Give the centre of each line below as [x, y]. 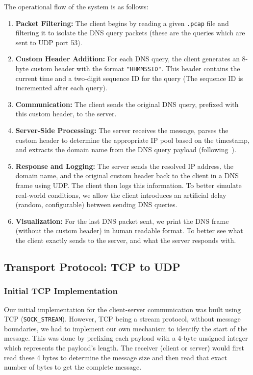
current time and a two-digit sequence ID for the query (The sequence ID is [129, 78]
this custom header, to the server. [66, 114]
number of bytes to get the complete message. [73, 367]
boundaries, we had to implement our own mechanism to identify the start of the [126, 328]
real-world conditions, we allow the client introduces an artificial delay [121, 195]
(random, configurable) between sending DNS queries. [96, 204]
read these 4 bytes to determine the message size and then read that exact [116, 357]
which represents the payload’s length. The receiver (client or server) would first [124, 348]
